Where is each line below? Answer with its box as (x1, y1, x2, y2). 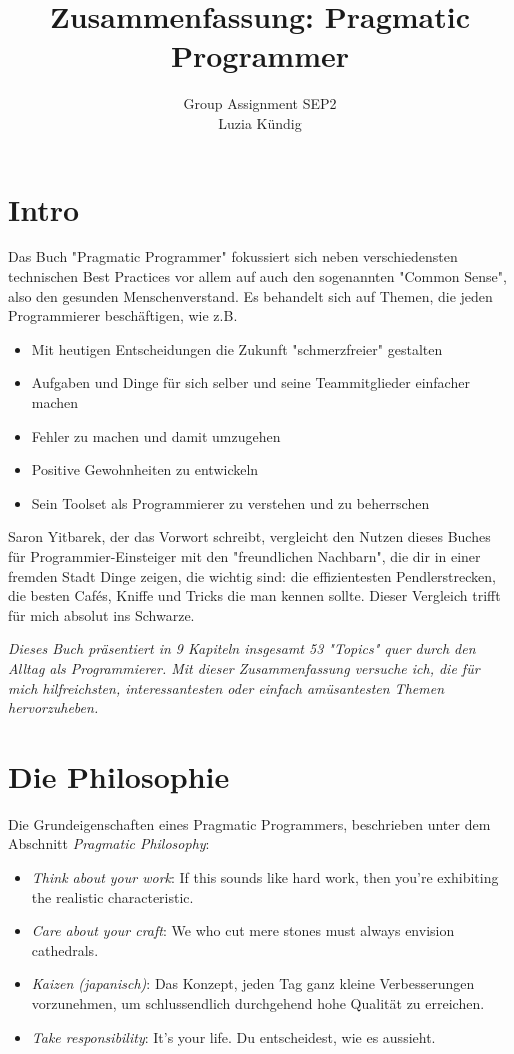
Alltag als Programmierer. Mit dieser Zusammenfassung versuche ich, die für (8, 657, 480, 678)
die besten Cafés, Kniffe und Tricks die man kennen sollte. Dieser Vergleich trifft (8, 585, 501, 606)
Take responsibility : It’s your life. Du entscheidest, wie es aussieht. (31, 1026, 436, 1047)
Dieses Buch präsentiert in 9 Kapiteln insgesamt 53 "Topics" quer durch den (8, 638, 476, 659)
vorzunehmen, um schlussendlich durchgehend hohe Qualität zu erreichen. (31, 993, 485, 1013)
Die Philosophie (8, 755, 230, 796)
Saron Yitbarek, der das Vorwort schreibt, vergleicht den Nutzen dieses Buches (8, 526, 491, 547)
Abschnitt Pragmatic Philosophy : (8, 833, 210, 854)
